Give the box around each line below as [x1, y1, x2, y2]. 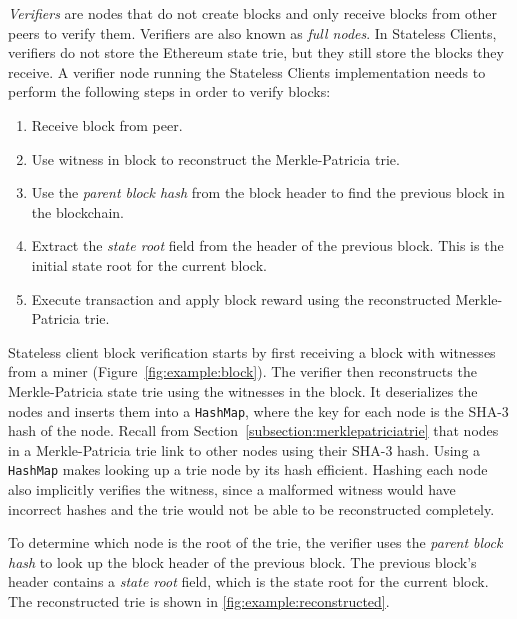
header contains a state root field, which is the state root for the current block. [8, 571, 489, 592]
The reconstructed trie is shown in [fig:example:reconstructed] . [8, 590, 390, 611]
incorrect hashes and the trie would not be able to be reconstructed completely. [8, 498, 495, 519]
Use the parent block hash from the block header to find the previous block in [31, 182, 505, 203]
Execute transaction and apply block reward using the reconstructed [31, 288, 451, 309]
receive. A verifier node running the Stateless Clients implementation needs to [8, 61, 486, 82]
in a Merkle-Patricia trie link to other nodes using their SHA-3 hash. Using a [8, 439, 481, 460]
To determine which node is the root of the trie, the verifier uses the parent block [8, 532, 503, 553]
